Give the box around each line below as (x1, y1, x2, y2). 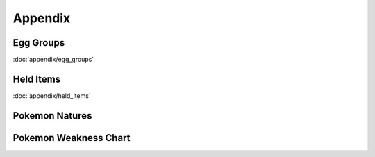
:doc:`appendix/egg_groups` (12, 56, 94, 64)
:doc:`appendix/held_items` (12, 91, 92, 100)
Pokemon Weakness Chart (12, 132, 131, 144)
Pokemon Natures (12, 110, 92, 122)
